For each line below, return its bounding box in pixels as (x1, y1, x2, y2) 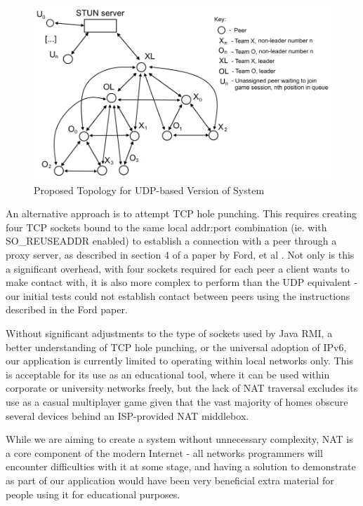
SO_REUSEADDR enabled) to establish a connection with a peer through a (6, 233, 337, 248)
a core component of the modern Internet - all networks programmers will (6, 445, 323, 460)
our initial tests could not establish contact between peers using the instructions (6, 288, 350, 303)
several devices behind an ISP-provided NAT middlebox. (6, 408, 249, 423)
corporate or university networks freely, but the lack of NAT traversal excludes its (6, 381, 358, 395)
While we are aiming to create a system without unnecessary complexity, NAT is (6, 432, 353, 446)
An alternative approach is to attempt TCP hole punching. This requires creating (6, 206, 357, 221)
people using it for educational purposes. (6, 486, 180, 501)
